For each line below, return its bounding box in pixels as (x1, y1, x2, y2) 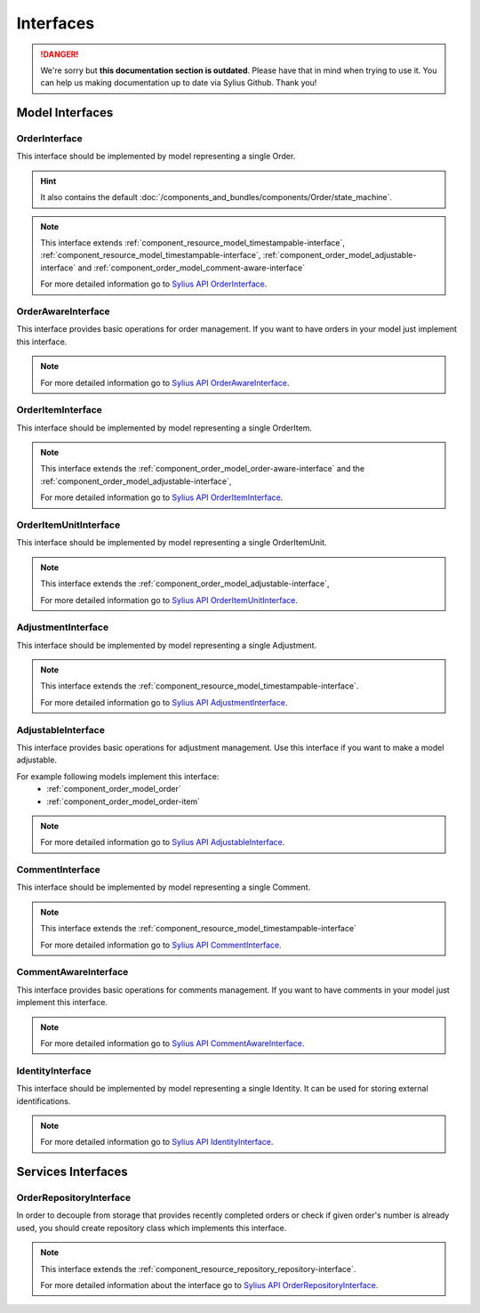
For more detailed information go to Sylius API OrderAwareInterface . (40, 377, 290, 388)
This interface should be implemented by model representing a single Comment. (16, 882, 311, 893)
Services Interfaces (16, 1164, 128, 1180)
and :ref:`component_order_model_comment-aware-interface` (77, 262, 306, 273)
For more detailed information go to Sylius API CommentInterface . (40, 939, 282, 950)
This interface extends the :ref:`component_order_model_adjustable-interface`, (40, 578, 330, 589)
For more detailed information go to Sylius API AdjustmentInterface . (40, 697, 288, 707)
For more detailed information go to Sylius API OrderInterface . (40, 278, 268, 289)
